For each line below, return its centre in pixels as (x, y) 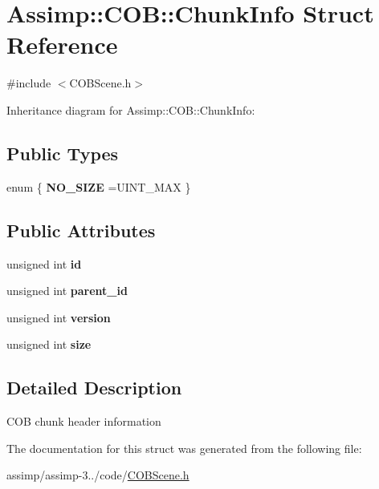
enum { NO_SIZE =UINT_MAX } (99, 186)
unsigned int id (44, 263)
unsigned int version (59, 317)
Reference (62, 44)
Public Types (63, 153)
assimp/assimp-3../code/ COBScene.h (98, 475)
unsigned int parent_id (67, 291)
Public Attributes (81, 230)
